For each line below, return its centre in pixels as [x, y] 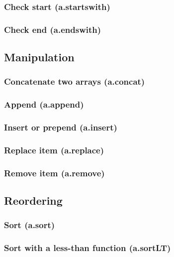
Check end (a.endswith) [53, 29]
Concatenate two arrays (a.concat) [75, 81]
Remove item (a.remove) [54, 173]
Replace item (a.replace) [54, 150]
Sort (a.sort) [30, 225]
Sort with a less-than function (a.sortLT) [87, 248]
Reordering [33, 200]
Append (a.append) [44, 104]
